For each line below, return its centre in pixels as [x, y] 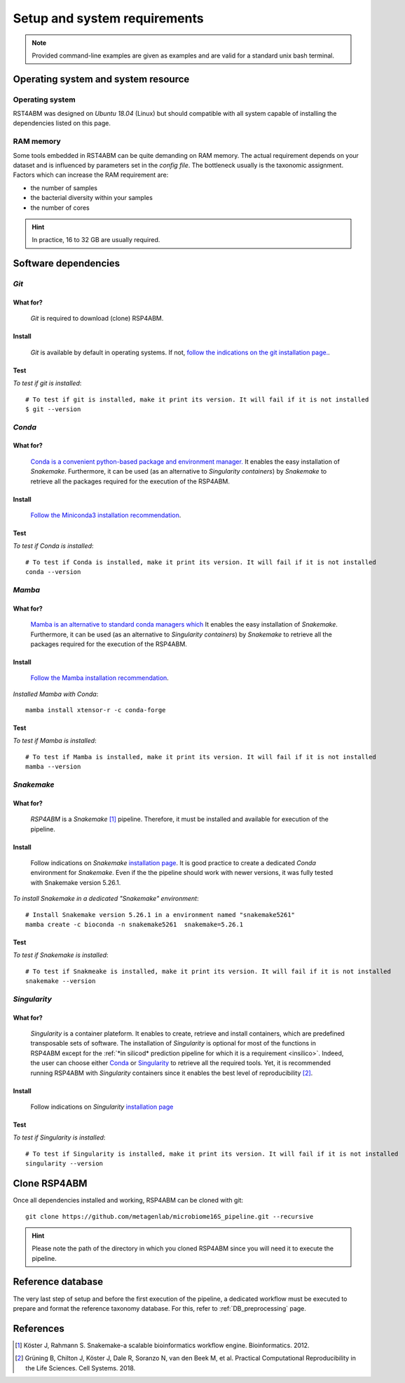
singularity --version [64, 1164]
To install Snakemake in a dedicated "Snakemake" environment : [106, 899]
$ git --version [53, 409]
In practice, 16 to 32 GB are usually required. [96, 240]
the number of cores [60, 208]
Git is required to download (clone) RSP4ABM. [97, 319]
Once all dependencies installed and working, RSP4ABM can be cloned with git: [128, 1201]
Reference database [58, 1282]
